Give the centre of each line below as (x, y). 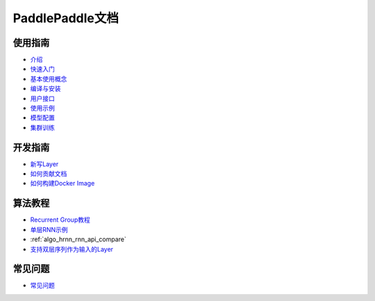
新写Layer (44, 164)
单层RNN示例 (49, 229)
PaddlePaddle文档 (66, 18)
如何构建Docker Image (62, 184)
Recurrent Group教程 (60, 220)
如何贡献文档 (49, 174)
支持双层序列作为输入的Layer (72, 249)
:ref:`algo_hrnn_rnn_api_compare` (78, 239)
